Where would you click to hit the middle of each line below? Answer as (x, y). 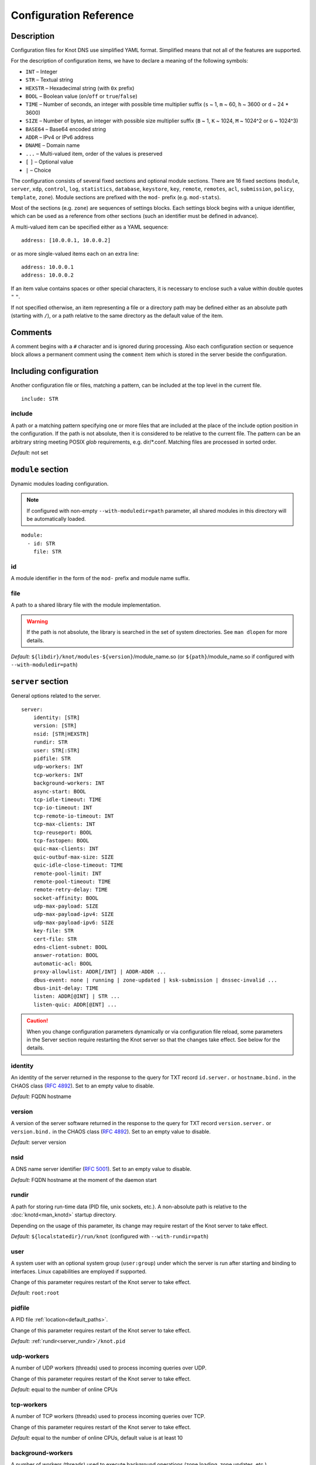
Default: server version (39, 1142)
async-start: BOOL (60, 791)
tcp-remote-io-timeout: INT (73, 816)
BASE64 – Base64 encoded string (66, 129)
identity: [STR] (56, 718)
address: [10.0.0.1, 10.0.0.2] (66, 241)
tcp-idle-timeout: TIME (67, 799)
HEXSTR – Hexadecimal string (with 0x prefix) (80, 88)
